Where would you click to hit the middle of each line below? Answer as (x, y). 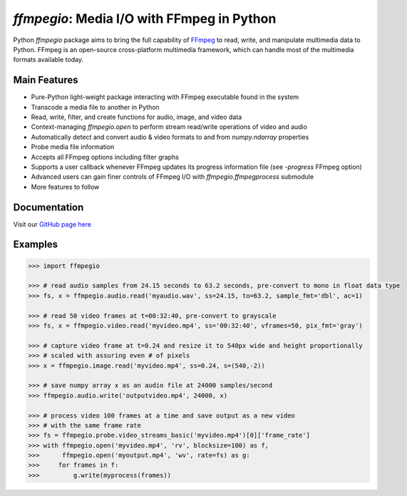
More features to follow (65, 187)
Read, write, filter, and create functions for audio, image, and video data (136, 117)
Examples (36, 245)
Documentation (48, 207)
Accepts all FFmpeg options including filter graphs (105, 157)
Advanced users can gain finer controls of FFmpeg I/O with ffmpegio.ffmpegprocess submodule (172, 177)
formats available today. (48, 60)
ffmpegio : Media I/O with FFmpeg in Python (145, 19)
